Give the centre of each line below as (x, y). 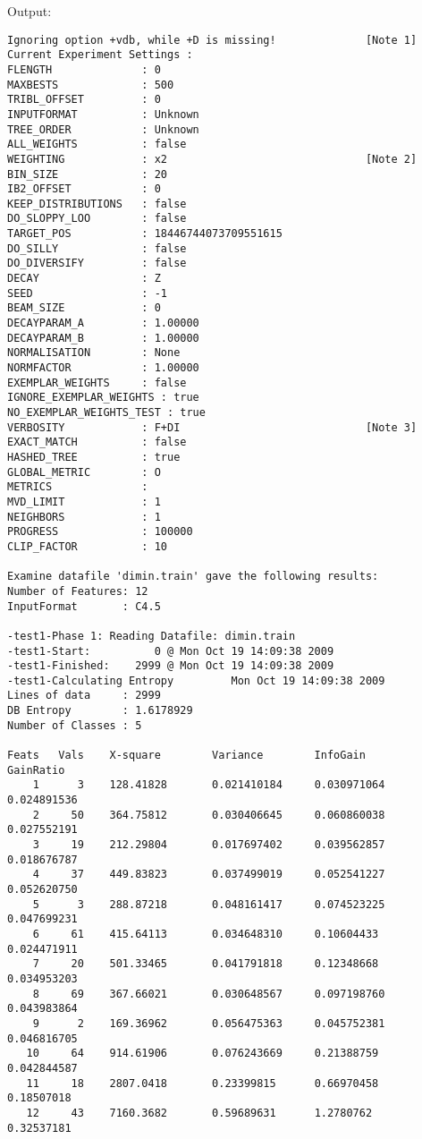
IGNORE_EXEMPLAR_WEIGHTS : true (103, 398)
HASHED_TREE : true (94, 457)
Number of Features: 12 (78, 591)
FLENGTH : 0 (84, 69)
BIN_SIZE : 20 (87, 174)
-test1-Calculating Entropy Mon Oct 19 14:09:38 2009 (196, 680)
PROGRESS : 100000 (100, 532)
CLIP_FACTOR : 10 (87, 546)
